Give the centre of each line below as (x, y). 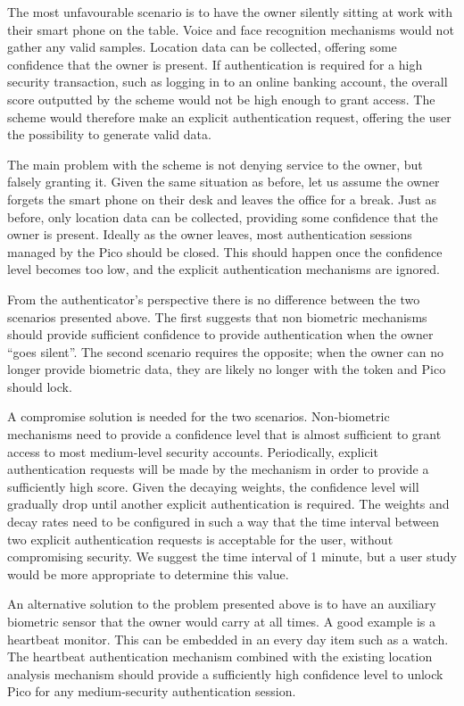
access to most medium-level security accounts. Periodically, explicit (193, 451)
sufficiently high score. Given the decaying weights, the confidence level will (213, 486)
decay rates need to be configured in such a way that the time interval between (223, 522)
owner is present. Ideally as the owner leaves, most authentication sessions (210, 234)
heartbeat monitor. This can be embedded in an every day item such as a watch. (228, 639)
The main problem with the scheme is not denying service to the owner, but (215, 164)
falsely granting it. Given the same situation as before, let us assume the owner (224, 182)
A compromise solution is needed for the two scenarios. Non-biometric (199, 416)
